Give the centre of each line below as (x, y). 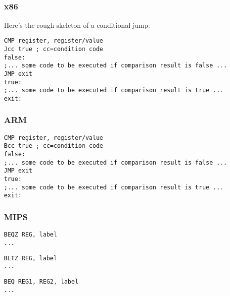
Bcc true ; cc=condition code (54, 146)
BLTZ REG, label (31, 258)
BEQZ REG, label (31, 235)
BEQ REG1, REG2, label (41, 281)
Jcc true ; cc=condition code (54, 49)
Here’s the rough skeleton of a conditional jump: (77, 25)
